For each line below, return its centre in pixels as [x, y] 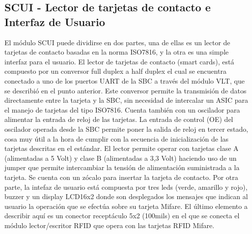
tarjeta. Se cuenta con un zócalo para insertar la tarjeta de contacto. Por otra [121, 177]
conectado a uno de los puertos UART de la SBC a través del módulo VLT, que [125, 80]
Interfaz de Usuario [55, 21]
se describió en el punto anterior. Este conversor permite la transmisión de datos [126, 90]
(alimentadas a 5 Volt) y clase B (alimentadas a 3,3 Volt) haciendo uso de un [121, 158]
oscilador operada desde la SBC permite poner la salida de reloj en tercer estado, [126, 129]
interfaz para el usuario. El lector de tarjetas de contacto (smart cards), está [119, 61]
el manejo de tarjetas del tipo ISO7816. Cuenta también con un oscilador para [122, 109]
